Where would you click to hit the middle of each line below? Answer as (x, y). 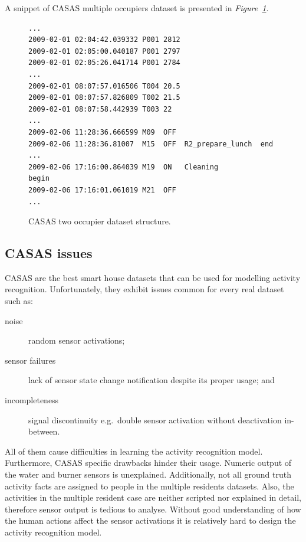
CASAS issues (49, 253)
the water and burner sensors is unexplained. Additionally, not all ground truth (148, 474)
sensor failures (30, 360)
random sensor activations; (77, 340)
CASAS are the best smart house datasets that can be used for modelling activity (153, 277)
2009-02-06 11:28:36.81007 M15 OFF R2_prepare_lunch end (151, 144)
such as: (19, 301)
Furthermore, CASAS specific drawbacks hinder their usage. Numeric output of (148, 463)
